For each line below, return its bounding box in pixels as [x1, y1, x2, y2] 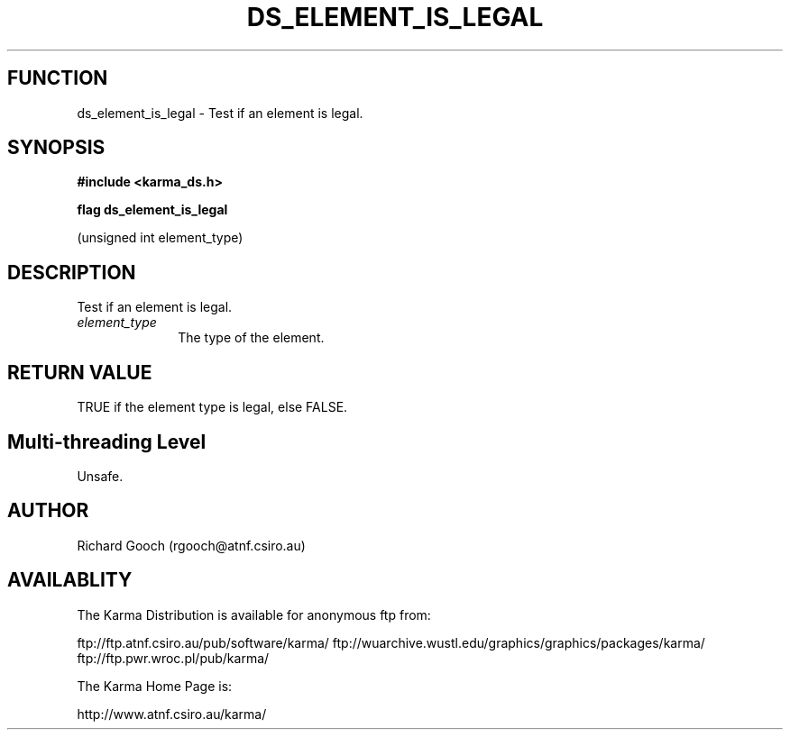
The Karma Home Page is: [77, 678, 233, 694]
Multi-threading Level [7, 430, 207, 453]
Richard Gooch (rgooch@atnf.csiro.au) [77, 537, 306, 553]
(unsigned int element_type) [77, 230, 243, 246]
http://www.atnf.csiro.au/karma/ [77, 705, 267, 722]
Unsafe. [77, 468, 124, 484]
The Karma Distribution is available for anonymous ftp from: [77, 606, 431, 623]
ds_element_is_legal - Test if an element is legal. [77, 105, 363, 121]
